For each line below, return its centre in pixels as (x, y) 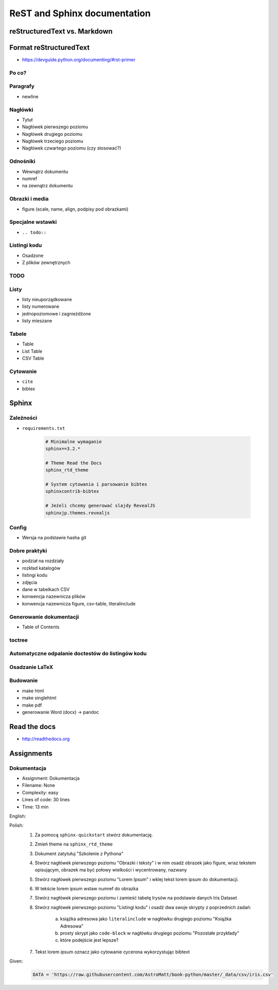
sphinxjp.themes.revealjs (78, 513)
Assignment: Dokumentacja (51, 778)
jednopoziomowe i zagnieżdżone (57, 313)
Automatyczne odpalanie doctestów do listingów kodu (78, 654)
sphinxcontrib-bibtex (72, 491)
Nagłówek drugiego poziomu (52, 134)
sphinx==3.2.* (63, 449)
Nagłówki (21, 109)
